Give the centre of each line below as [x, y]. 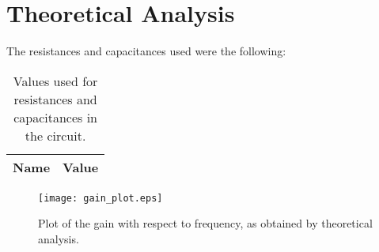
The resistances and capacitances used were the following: [146, 51]
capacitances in [56, 117]
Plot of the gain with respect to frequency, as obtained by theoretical [205, 223]
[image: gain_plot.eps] [100, 198]
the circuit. [55, 135]
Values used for [55, 81]
